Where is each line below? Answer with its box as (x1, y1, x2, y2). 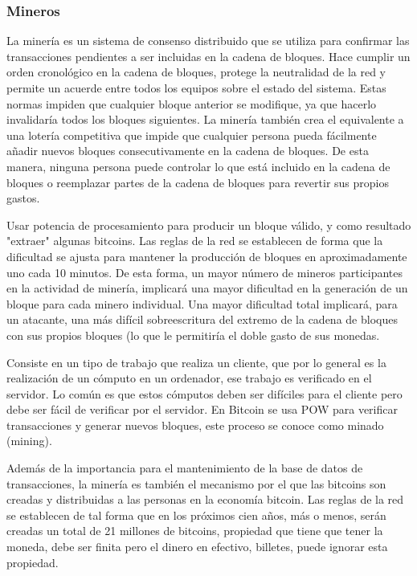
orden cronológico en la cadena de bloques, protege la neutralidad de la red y (6, 63, 386, 80)
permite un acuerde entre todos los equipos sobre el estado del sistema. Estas (6, 80, 386, 96)
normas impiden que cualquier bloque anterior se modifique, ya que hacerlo (6, 95, 377, 112)
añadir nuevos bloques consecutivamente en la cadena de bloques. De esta (6, 142, 369, 159)
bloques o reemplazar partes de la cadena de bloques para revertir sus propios (6, 174, 389, 190)
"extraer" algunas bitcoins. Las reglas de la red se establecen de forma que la (6, 232, 383, 249)
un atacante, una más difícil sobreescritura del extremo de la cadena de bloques (6, 311, 398, 328)
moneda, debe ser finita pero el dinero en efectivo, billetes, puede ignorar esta (6, 538, 388, 555)
